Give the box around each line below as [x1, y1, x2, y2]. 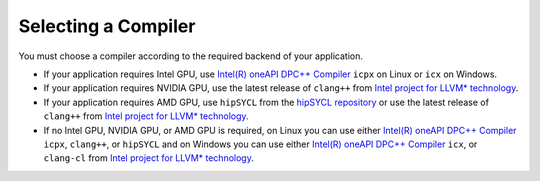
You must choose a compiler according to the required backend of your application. [18, 50, 364, 62]
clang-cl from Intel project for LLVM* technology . [43, 152, 254, 164]
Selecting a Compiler [18, 15, 196, 37]
